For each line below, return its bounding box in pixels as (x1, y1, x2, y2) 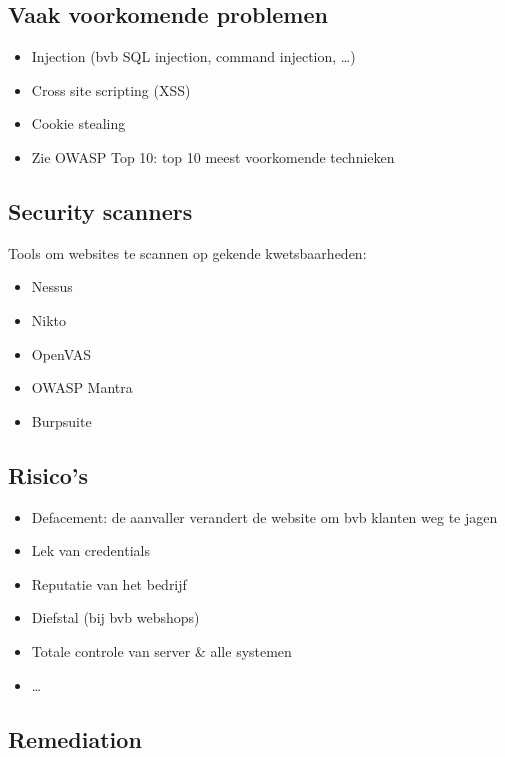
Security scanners (8, 195, 193, 226)
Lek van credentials (31, 540, 150, 561)
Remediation (8, 723, 142, 754)
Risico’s (8, 459, 89, 490)
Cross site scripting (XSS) (31, 79, 191, 100)
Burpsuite (31, 410, 92, 431)
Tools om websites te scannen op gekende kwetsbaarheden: (8, 242, 367, 263)
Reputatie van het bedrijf (31, 573, 187, 594)
